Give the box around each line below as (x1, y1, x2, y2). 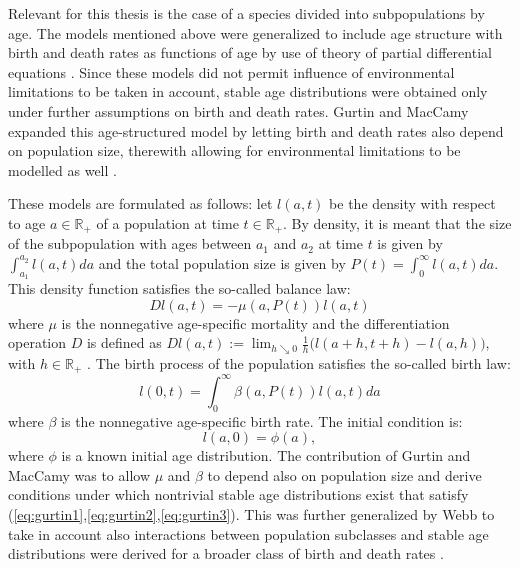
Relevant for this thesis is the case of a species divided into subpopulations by (8, 3, 485, 23)
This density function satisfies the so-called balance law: (8, 278, 351, 299)
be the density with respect (329, 193, 496, 214)
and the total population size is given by (98, 252, 346, 273)
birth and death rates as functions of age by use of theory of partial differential (8, 42, 492, 63)
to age (8, 212, 46, 233)
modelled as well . (8, 159, 117, 180)
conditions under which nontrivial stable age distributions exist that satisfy (8, 484, 469, 505)
